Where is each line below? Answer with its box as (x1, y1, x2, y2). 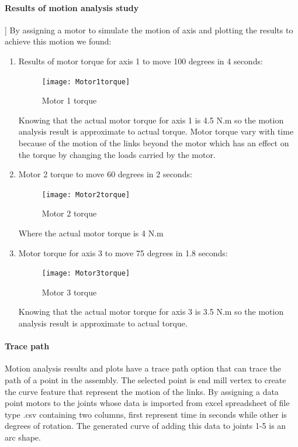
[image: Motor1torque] (41, 77, 130, 86)
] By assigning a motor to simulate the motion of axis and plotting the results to (5, 23, 293, 36)
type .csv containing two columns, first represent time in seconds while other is (5, 408, 287, 420)
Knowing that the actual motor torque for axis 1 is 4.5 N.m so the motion (18, 114, 284, 126)
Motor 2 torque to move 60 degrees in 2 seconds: (18, 168, 192, 180)
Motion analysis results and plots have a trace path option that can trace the (5, 362, 282, 374)
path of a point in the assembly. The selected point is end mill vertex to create (5, 374, 286, 386)
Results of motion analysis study (5, 1, 139, 13)
